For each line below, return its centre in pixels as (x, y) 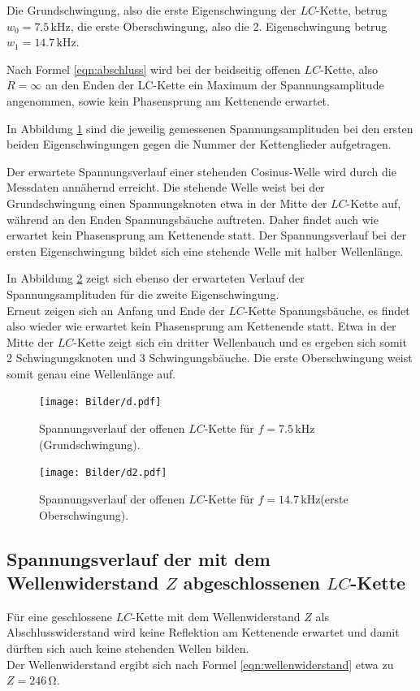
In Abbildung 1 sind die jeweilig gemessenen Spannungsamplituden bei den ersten (210, 128)
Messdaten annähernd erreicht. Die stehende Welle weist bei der (166, 187)
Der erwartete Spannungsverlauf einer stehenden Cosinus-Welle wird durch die (201, 171)
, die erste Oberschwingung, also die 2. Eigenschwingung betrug (229, 26)
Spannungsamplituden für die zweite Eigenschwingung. (143, 294)
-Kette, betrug (352, 10)
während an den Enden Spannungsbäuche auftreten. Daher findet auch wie (193, 219)
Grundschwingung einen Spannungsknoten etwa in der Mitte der (167, 203)
